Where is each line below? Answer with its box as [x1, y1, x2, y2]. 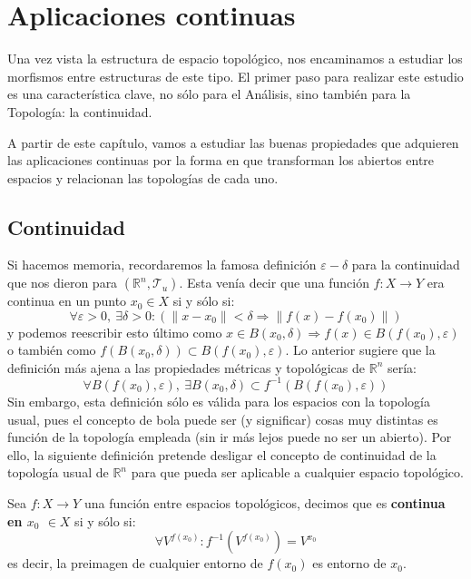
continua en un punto [7, 291, 127, 310]
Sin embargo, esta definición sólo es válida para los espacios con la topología [7, 391, 431, 410]
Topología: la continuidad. [7, 102, 152, 121]
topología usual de [7, 463, 109, 482]
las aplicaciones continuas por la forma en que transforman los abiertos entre [7, 151, 435, 170]
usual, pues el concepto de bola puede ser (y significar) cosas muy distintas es [7, 409, 438, 428]
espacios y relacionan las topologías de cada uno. [7, 168, 279, 187]
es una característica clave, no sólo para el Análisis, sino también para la [7, 84, 411, 103]
